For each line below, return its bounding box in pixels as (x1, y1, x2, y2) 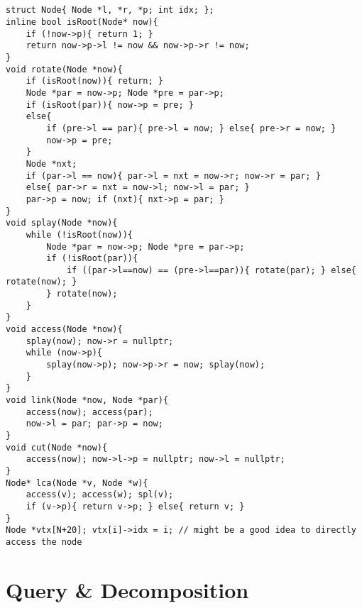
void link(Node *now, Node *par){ (6, 395, 169, 406)
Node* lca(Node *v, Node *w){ (6, 477, 148, 488)
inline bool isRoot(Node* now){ (6, 17, 158, 28)
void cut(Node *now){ (6, 442, 108, 453)
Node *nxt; (26, 158, 77, 169)
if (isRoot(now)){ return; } (26, 76, 163, 87)
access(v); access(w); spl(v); (26, 490, 174, 500)
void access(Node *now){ (6, 324, 123, 335)
